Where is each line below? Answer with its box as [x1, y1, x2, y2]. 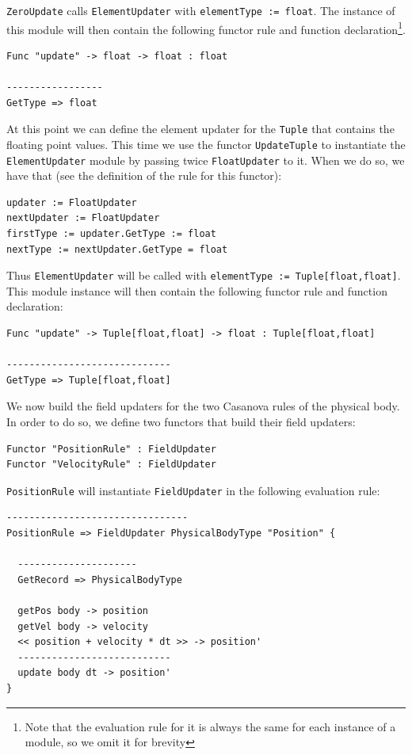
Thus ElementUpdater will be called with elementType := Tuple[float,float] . [6, 267, 401, 284]
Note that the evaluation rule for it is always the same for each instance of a [25, 718, 396, 734]
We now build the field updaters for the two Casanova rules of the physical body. [6, 398, 400, 414]
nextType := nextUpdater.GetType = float [6, 243, 228, 255]
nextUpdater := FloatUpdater [6, 212, 160, 224]
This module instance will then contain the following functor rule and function [6, 282, 387, 299]
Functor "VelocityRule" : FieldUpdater [6, 459, 216, 471]
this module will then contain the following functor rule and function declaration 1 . [6, 18, 406, 37]
